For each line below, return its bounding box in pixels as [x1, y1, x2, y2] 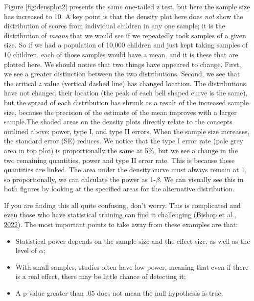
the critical [4, 78, 37, 88]
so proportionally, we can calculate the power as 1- [4, 174, 156, 184]
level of [15, 245, 37, 255]
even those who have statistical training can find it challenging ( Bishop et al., [4, 209, 236, 220]
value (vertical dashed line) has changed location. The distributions [44, 78, 246, 88]
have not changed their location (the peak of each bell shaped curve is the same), [4, 88, 248, 98]
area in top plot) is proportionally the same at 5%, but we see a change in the [4, 145, 238, 155]
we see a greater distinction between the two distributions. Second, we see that [4, 69, 240, 79]
